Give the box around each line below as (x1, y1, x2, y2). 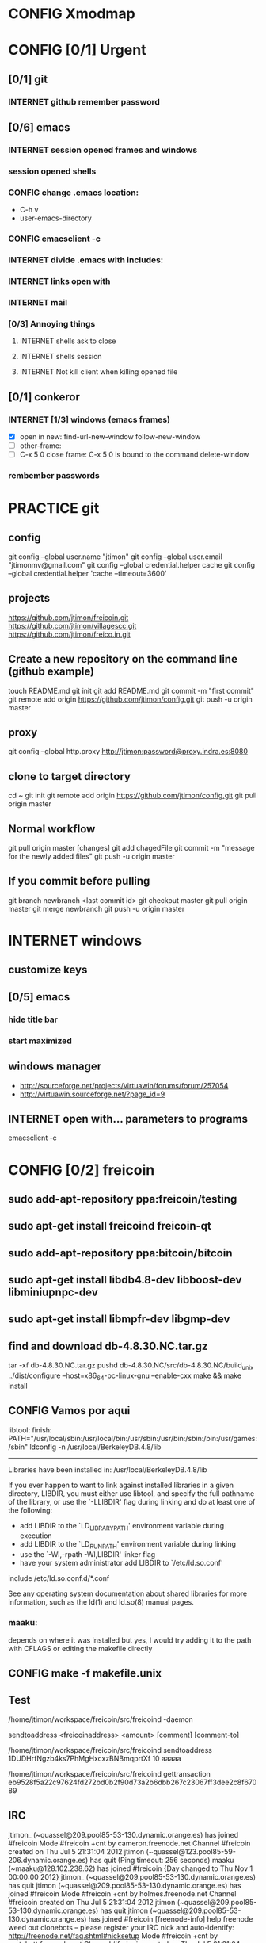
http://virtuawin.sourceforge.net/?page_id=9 (19, 1089, 165, 1099)
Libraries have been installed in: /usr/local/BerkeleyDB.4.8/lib (8, 1464, 207, 1474)
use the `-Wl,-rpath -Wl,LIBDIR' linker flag (19, 1550, 156, 1559)
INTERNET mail (8, 296, 68, 308)
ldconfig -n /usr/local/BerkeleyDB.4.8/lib (29, 1442, 161, 1452)
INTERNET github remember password (8, 96, 161, 107)
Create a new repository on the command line (8, 652, 237, 666)
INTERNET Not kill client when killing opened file (19, 367, 178, 377)
